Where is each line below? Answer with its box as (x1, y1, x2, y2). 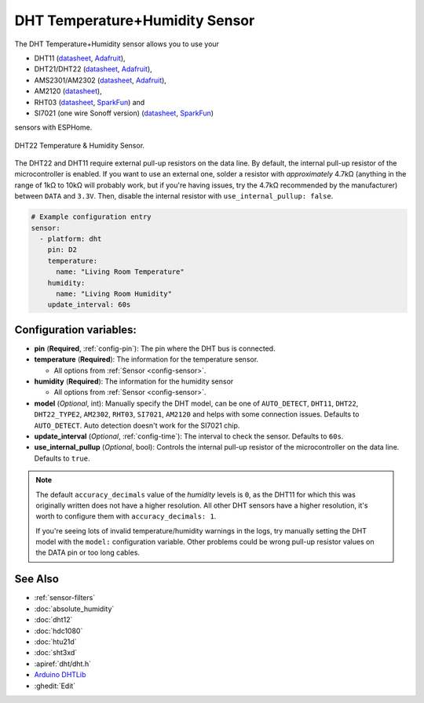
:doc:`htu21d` (34, 636, 78, 647)
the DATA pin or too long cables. (35, 548, 141, 557)
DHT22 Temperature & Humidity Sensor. (14, 140, 145, 150)
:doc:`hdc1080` (34, 626, 83, 636)
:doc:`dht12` (34, 615, 73, 625)
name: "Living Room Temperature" (56, 268, 185, 276)
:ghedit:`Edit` (34, 681, 76, 690)
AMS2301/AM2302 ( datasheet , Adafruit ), (34, 75, 166, 85)
